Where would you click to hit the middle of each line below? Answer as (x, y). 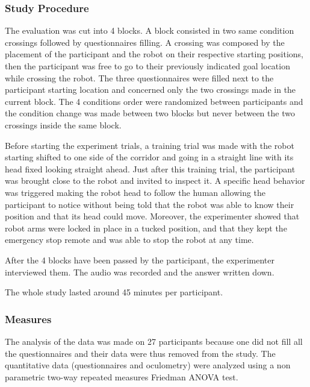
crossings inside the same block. (63, 124)
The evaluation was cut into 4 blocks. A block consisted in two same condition (150, 30)
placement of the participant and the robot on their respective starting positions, (154, 54)
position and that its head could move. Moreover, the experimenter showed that (152, 216)
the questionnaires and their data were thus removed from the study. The (140, 353)
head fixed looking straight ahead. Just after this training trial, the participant (150, 168)
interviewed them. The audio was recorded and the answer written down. (140, 272)
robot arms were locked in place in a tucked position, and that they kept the (146, 228)
